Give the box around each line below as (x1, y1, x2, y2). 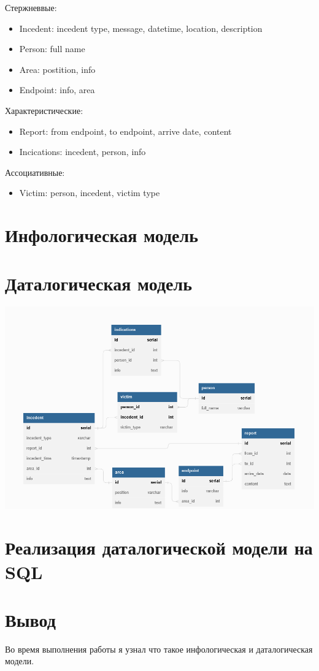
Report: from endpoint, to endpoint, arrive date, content (19, 124, 232, 137)
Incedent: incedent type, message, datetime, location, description (19, 21, 263, 34)
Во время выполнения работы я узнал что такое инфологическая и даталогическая (5, 642, 313, 655)
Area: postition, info (19, 63, 96, 75)
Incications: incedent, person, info (19, 145, 146, 158)
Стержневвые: (5, 1, 57, 13)
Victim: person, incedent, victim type (19, 186, 160, 199)
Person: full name (19, 42, 85, 55)
